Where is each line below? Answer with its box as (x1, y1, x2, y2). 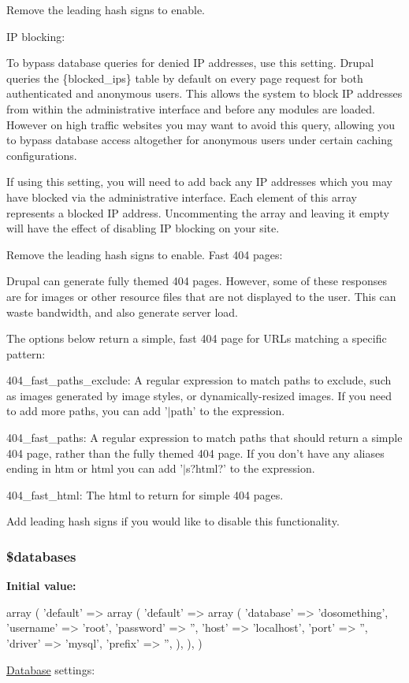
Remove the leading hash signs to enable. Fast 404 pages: (6, 246, 283, 262)
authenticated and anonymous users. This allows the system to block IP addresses (6, 85, 403, 102)
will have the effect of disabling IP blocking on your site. (6, 220, 280, 236)
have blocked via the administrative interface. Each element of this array (6, 188, 357, 205)
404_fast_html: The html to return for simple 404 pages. (6, 486, 284, 503)
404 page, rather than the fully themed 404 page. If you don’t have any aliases (6, 444, 385, 461)
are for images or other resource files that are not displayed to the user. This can (6, 288, 396, 304)
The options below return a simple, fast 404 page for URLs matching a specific (6, 330, 387, 347)
